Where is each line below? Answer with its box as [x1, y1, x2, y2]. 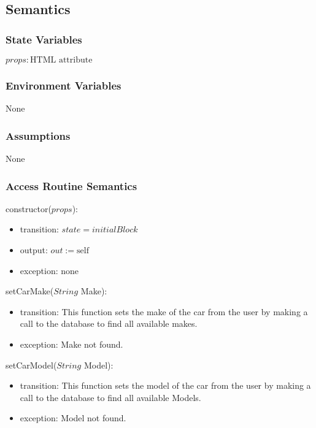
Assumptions [6, 128, 71, 143]
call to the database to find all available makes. [20, 317, 198, 330]
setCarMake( [6, 285, 54, 297]
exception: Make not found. [20, 338, 123, 350]
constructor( [6, 202, 52, 215]
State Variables [6, 31, 82, 47]
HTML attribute [30, 56, 93, 64]
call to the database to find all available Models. [20, 391, 201, 403]
